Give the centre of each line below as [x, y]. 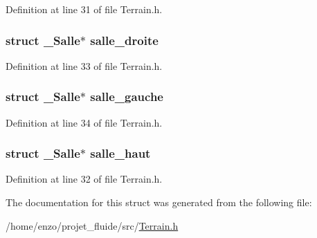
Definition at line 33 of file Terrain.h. [84, 65]
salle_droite [124, 40]
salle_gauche [127, 97]
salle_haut [120, 153]
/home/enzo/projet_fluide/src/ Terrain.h [92, 225]
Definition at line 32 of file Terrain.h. [84, 179]
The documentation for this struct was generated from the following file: [159, 202]
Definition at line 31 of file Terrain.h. [84, 9]
